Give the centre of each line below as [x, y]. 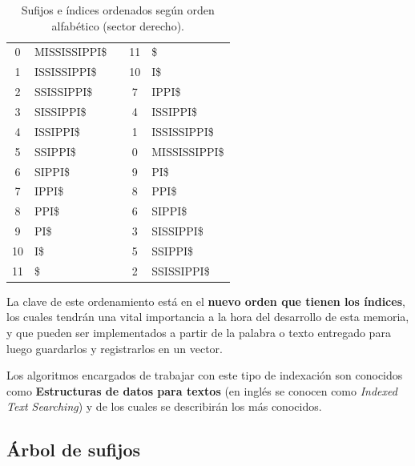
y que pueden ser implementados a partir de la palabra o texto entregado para [199, 332]
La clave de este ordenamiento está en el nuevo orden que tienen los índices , [206, 301]
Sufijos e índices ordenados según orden [118, 10]
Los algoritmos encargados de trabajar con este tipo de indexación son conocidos [205, 375]
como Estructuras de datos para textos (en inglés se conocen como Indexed [202, 390]
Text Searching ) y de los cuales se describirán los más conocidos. [164, 406]
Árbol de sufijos [73, 450]
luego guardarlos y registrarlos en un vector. [115, 348]
